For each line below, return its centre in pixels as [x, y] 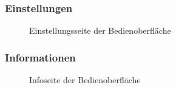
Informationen [40, 57]
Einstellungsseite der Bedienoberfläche [100, 30]
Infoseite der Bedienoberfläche [85, 80]
